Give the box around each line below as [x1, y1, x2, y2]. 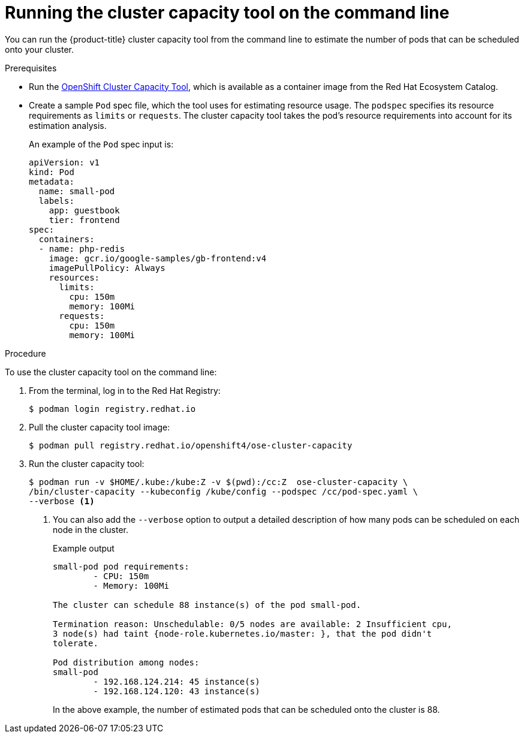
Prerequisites [5, 62, 57, 73]
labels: [38, 195, 74, 206]
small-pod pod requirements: [53, 561, 189, 571]
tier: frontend [49, 215, 120, 225]
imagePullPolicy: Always [49, 263, 165, 273]
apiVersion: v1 [29, 157, 100, 167]
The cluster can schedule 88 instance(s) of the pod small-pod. [53, 600, 362, 610]
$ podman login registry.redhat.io [29, 403, 196, 414]
